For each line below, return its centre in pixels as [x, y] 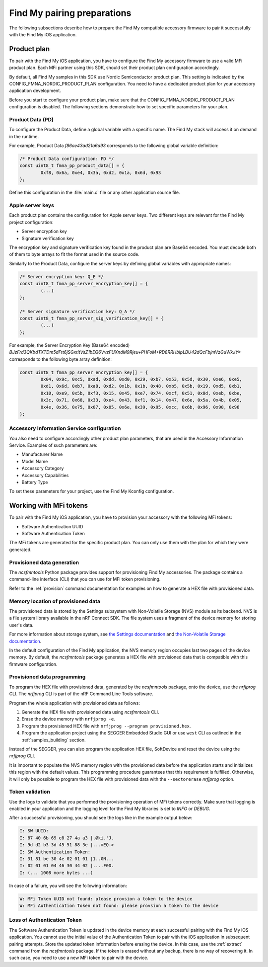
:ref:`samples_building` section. [54, 740]
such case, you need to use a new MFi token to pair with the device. [79, 958]
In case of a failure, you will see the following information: [68, 886]
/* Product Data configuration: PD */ [67, 159]
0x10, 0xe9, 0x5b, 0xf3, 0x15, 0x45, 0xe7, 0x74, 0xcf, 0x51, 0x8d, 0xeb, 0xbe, [141, 393]
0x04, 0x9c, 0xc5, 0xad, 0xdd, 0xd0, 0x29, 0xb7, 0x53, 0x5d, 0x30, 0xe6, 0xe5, [141, 379]
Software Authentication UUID [52, 526]
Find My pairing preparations [70, 13]
